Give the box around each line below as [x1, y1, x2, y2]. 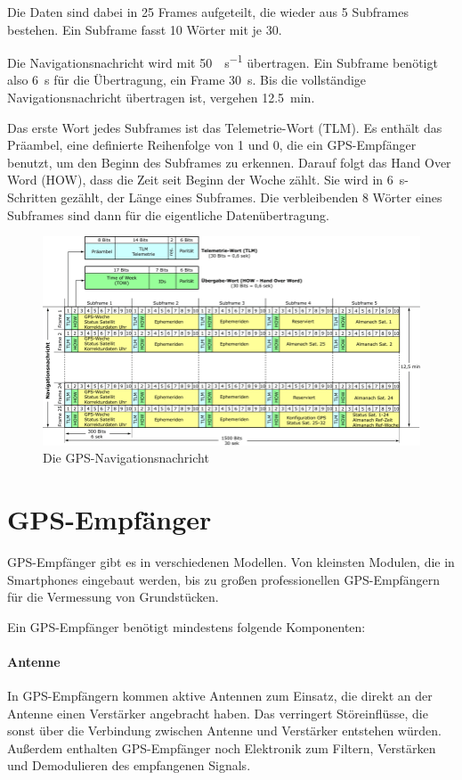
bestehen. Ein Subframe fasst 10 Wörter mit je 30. [7, 20, 282, 38]
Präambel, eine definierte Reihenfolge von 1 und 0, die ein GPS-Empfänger [7, 135, 417, 154]
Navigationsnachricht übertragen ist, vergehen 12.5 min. [7, 88, 315, 107]
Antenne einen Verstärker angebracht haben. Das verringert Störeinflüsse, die [7, 703, 428, 722]
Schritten [7, 188, 57, 206]
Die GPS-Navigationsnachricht [43, 448, 209, 467]
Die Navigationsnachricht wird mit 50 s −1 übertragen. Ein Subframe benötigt [7, 51, 438, 71]
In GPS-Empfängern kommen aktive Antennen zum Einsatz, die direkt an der [7, 686, 433, 705]
